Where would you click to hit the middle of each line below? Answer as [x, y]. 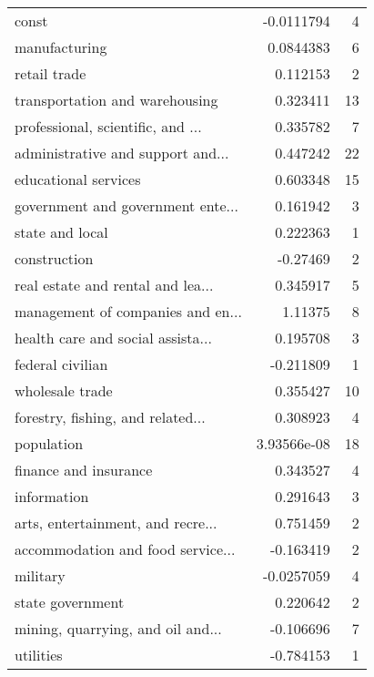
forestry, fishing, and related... [110, 417]
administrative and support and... [122, 153]
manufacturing [61, 47]
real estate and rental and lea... [114, 285]
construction [54, 258]
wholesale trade [64, 390]
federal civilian [61, 364]
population [49, 443]
